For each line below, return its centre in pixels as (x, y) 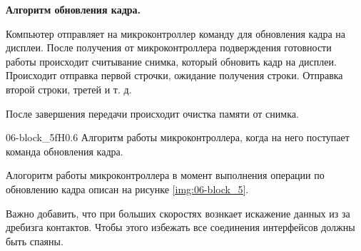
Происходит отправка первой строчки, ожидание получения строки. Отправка (174, 75)
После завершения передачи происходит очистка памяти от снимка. (152, 113)
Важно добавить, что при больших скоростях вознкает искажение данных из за (178, 213)
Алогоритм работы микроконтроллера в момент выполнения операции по (165, 175)
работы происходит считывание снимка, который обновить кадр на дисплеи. (171, 61)
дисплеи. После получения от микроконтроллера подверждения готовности (169, 47)
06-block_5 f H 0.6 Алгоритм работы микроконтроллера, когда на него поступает (178, 137)
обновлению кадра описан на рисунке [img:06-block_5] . (127, 189)
